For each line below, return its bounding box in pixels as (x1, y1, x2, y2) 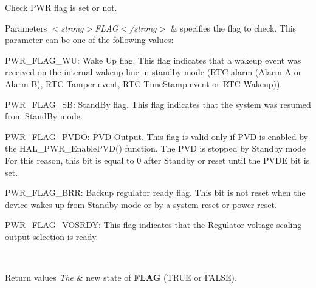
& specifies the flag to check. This (170, 21, 297, 34)
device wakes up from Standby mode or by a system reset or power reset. (5, 198, 277, 210)
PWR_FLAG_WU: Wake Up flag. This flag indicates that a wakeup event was (5, 53, 301, 66)
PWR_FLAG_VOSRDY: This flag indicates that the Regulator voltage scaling (5, 218, 302, 231)
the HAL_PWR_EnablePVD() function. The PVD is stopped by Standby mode (5, 142, 306, 155)
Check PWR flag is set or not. (5, 1, 117, 13)
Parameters (5, 21, 47, 34)
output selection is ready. (5, 230, 98, 243)
